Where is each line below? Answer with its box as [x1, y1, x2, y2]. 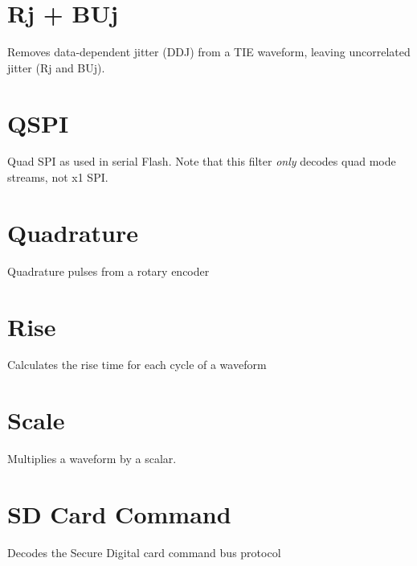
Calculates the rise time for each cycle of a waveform [7, 356, 267, 373]
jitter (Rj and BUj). [7, 59, 105, 76]
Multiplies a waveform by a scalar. [7, 450, 177, 467]
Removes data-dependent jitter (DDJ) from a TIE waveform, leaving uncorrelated [7, 43, 411, 60]
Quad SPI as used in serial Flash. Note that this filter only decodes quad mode [7, 153, 396, 170]
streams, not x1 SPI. [7, 169, 108, 186]
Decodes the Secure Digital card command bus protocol [7, 543, 281, 560]
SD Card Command [7, 497, 231, 530]
